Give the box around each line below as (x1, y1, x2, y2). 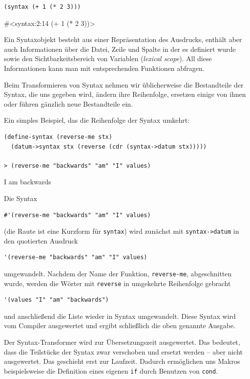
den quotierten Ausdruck (4, 235, 78, 245)
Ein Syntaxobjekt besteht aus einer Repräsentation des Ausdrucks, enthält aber (4, 34, 242, 45)
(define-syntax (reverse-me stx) (4, 133, 112, 140)
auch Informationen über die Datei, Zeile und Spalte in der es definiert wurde (4, 44, 236, 54)
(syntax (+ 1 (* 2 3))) (4, 3, 81, 10)
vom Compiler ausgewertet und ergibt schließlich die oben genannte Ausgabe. (4, 320, 235, 331)
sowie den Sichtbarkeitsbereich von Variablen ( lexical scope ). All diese (4, 53, 212, 64)
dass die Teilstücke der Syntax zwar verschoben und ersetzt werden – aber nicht (4, 346, 243, 357)
